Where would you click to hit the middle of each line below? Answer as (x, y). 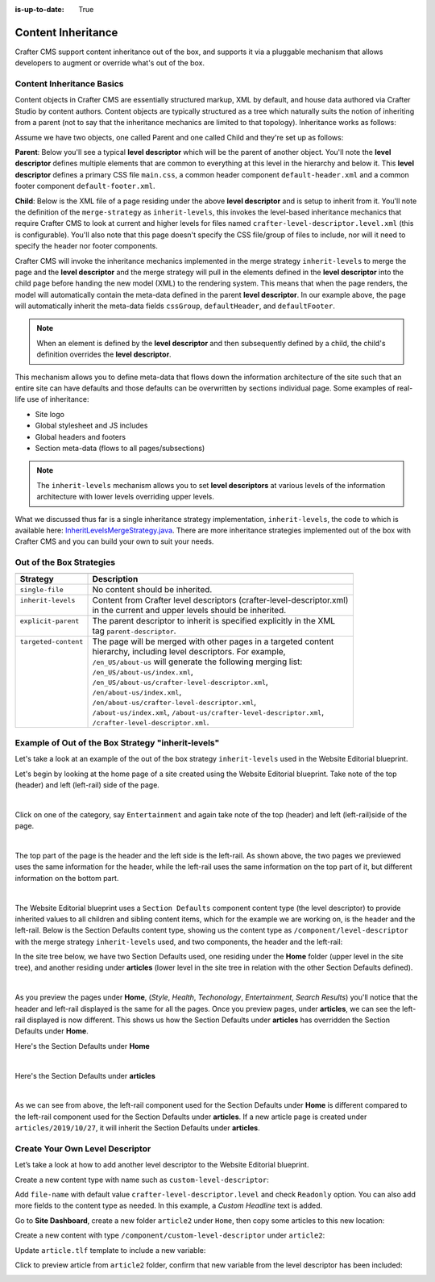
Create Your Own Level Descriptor (83, 1148)
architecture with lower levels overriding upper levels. (126, 497)
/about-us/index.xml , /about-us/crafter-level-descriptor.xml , (208, 712)
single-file (41, 589)
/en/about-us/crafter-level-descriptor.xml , (174, 702)
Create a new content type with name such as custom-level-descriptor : (142, 1180)
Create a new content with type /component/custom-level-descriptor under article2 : (170, 1235)
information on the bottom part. (67, 878)
